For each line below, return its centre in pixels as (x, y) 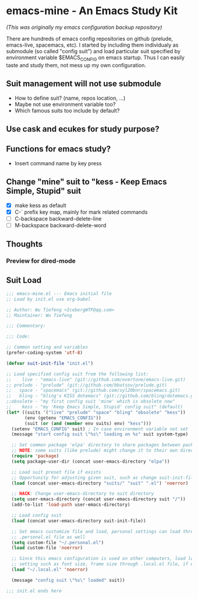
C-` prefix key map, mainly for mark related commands (81, 212)
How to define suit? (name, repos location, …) (70, 98)
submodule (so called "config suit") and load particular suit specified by (93, 51)
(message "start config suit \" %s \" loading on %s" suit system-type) (100, 434)
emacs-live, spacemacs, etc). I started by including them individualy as (92, 45)
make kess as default (40, 205)
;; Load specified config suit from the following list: (77, 374)
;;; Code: (18, 337)
